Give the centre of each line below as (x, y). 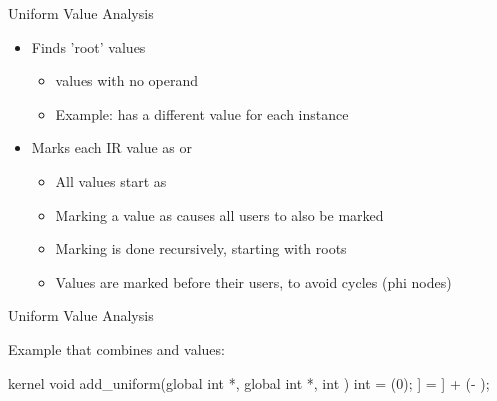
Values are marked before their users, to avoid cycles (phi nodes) (253, 281)
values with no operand (127, 80)
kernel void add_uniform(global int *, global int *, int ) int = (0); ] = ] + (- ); (249, 382)
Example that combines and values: (116, 348)
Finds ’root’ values (88, 46)
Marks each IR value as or (112, 147)
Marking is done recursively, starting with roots (201, 248)
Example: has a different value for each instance (202, 113)
